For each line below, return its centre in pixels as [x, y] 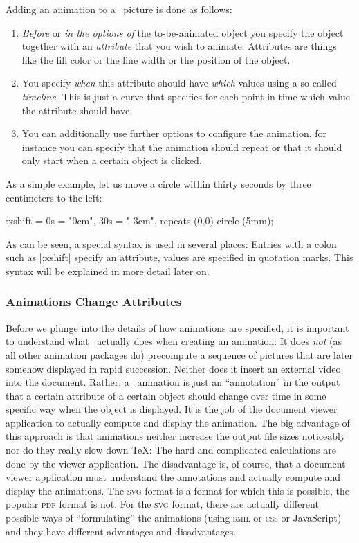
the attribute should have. [77, 110]
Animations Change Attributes [94, 302]
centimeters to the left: [54, 197]
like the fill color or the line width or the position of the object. [156, 59]
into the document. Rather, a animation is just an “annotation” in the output [173, 382]
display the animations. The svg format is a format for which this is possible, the [177, 490]
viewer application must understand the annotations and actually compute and [173, 477]
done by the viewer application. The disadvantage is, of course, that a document [176, 463]
